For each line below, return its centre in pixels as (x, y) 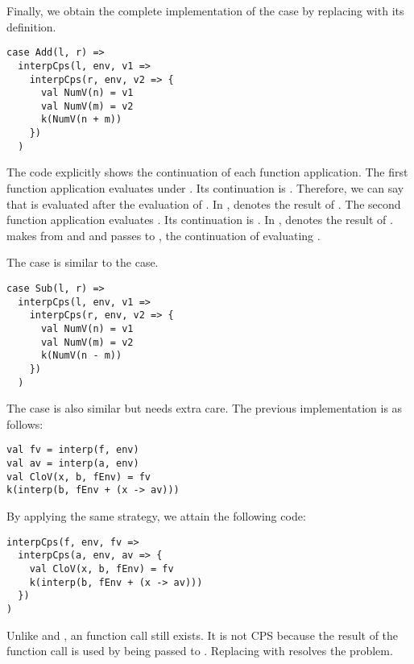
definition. (31, 26)
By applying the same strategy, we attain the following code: (156, 516)
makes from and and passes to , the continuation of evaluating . (164, 235)
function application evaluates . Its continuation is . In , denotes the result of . (200, 220)
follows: (25, 423)
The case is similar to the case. (83, 262)
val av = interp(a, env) (73, 464)
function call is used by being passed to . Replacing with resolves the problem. (200, 651)
